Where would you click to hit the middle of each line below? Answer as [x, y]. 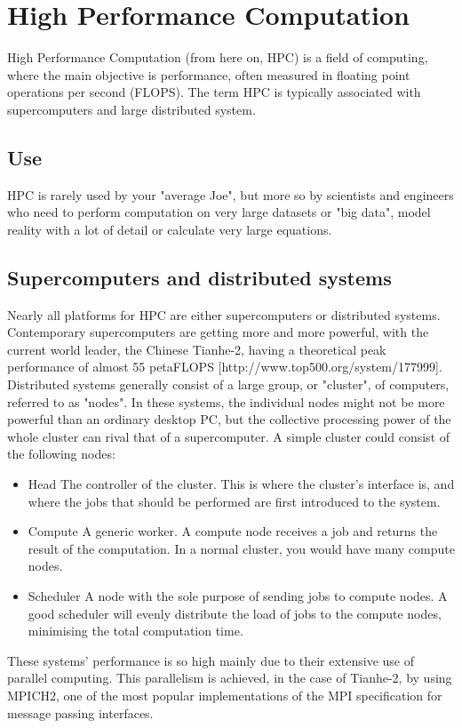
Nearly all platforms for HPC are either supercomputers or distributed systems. [224, 314]
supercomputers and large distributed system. [131, 109]
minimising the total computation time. [135, 631]
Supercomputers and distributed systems [199, 277]
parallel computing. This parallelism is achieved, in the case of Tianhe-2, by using [230, 678]
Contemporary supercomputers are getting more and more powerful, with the [218, 332]
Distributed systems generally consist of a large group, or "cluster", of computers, [228, 384]
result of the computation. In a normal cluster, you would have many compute [241, 548]
